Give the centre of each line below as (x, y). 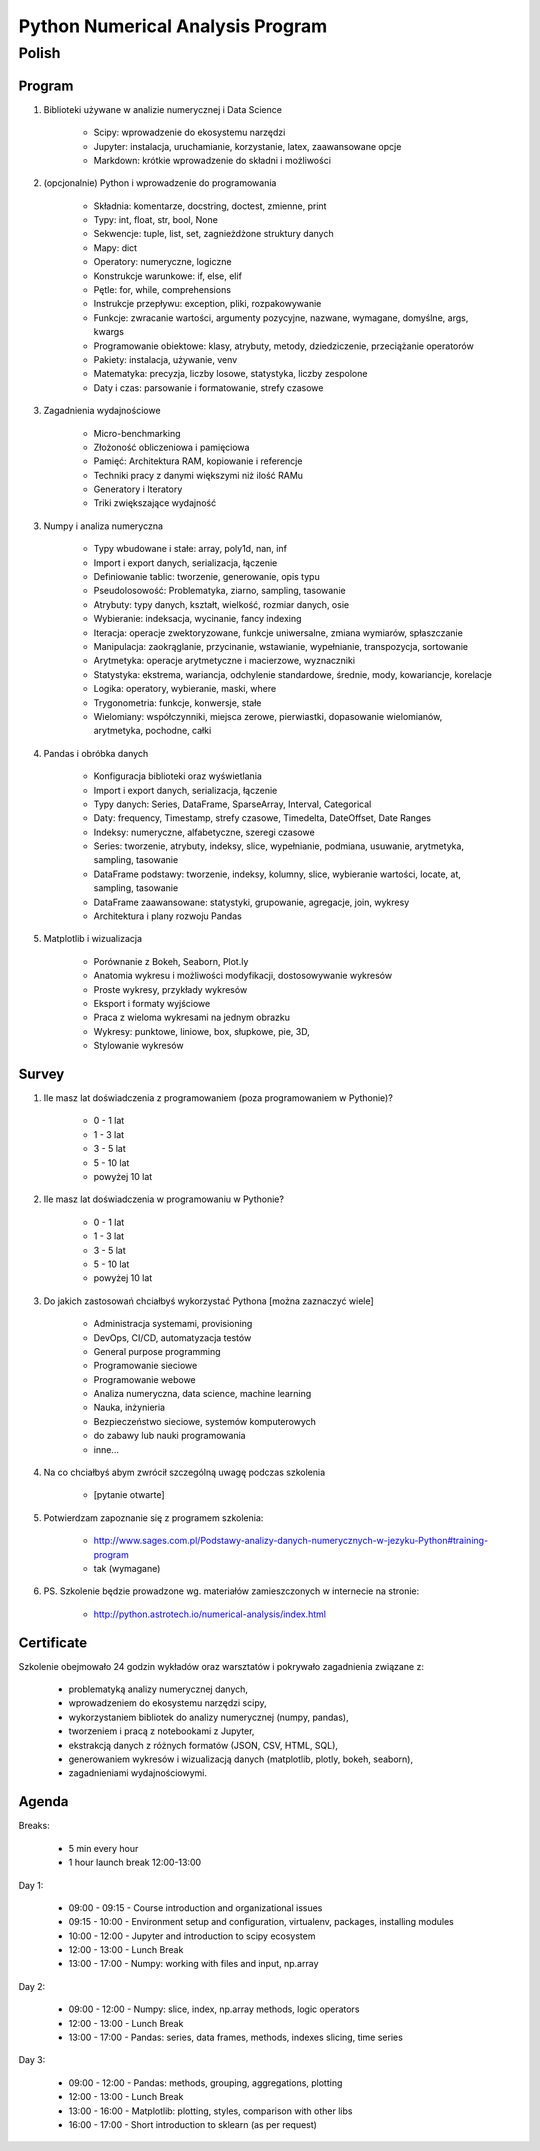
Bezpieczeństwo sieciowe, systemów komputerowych (205, 1421)
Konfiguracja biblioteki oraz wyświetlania (177, 776)
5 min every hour (103, 1848)
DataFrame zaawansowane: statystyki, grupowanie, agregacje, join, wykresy (251, 902)
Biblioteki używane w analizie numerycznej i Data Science (162, 109)
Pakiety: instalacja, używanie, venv (165, 359)
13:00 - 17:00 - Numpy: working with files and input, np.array (193, 1964)
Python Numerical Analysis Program (173, 26)
